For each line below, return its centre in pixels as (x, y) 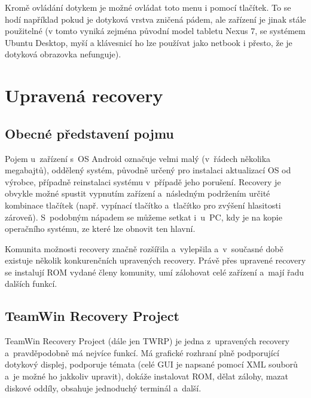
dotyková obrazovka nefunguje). (63, 54)
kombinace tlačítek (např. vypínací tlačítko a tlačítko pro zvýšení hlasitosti (143, 205)
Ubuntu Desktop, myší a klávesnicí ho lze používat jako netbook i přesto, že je (149, 42)
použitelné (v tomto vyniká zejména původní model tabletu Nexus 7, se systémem (155, 31)
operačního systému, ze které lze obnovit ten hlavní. (100, 229)
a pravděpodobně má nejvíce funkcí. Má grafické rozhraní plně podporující (142, 352)
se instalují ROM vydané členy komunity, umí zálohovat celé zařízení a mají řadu (155, 272)
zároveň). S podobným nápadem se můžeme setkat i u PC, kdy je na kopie (144, 217)
